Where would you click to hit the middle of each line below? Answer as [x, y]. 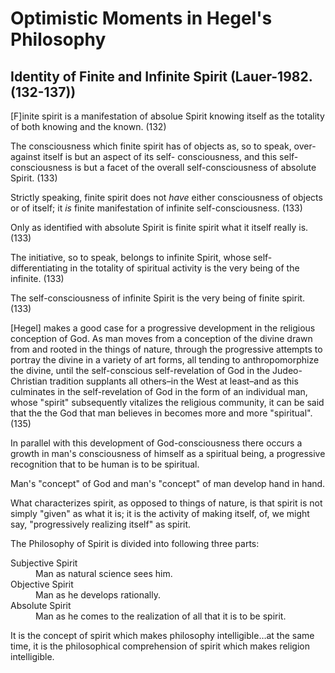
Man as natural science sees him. [104, 573]
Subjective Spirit [44, 563]
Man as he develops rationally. [98, 595]
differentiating [39, 268]
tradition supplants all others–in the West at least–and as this [174, 381]
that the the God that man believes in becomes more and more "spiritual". [161, 413]
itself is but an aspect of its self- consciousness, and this [160, 156]
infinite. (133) [37, 278]
